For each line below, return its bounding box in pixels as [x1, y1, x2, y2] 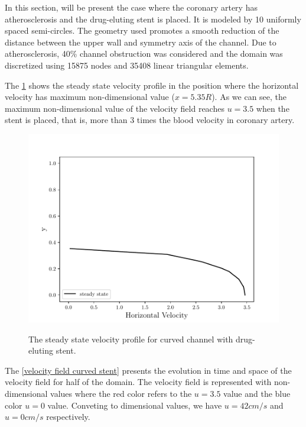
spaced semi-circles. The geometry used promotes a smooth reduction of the [5, 24, 279, 37]
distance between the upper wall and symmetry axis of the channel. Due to [5, 35, 276, 48]
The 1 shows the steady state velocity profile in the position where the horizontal [5, 79, 299, 91]
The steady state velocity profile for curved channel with [28, 332, 233, 345]
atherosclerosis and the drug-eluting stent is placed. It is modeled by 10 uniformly [5, 12, 301, 25]
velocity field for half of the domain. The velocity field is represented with [5, 376, 272, 388]
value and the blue [223, 387, 291, 399]
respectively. [46, 410, 90, 423]
